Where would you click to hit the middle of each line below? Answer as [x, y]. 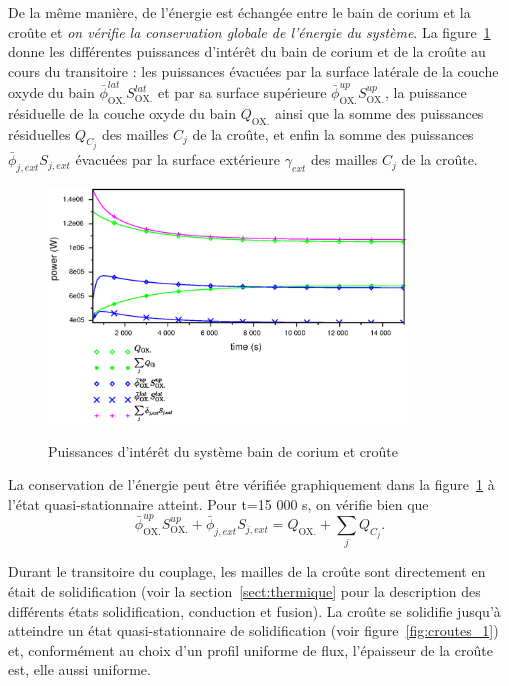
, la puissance [425, 92]
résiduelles [39, 133]
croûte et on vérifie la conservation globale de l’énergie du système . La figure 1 [249, 31]
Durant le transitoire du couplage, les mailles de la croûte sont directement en [247, 571]
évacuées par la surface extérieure [177, 159]
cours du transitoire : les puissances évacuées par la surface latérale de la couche [253, 70]
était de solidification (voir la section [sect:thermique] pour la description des [244, 590]
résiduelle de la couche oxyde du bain [122, 112]
